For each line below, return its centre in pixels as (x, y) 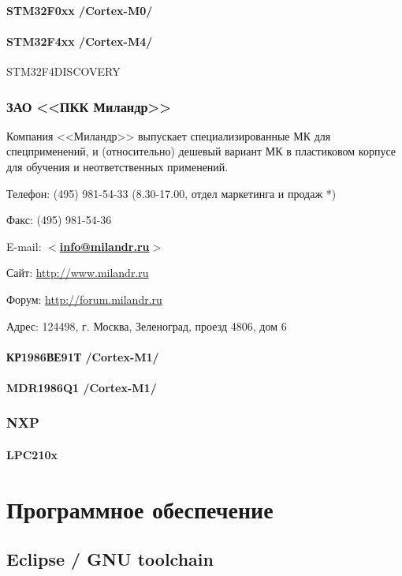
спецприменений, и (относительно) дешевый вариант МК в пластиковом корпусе (201, 151)
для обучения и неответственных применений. (117, 166)
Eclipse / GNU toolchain (110, 559)
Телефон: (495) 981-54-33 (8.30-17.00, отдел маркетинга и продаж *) (171, 193)
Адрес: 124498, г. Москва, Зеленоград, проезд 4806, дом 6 (147, 325)
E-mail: (24, 246)
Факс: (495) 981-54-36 (59, 220)
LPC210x (32, 454)
